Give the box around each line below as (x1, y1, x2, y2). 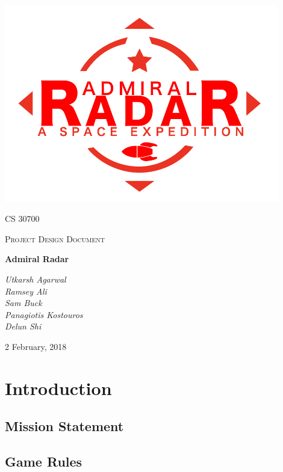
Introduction (5, 375, 112, 400)
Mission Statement (5, 417, 124, 435)
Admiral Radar (5, 253, 69, 265)
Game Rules (5, 452, 82, 471)
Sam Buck (5, 296, 42, 309)
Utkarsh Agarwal (5, 272, 66, 285)
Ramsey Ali (5, 284, 47, 297)
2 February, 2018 (5, 340, 67, 352)
